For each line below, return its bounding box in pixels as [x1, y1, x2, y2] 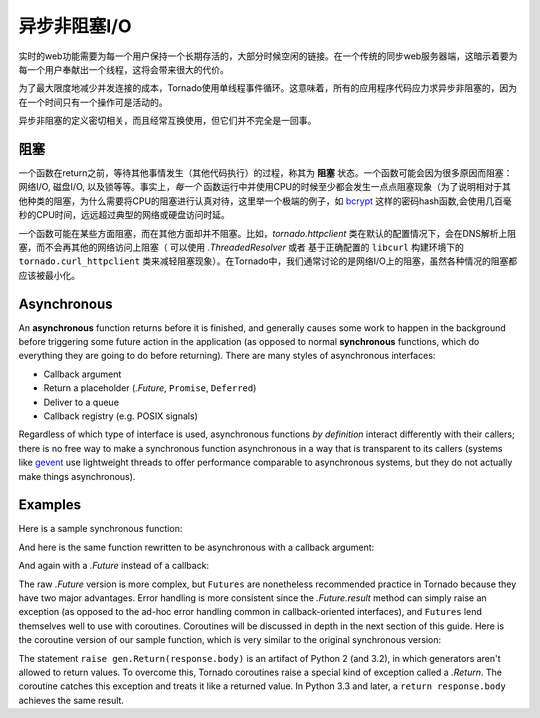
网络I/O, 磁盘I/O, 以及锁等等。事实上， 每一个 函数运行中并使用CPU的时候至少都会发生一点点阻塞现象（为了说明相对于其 [18, 181, 512, 193]
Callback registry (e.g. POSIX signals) [43, 410, 199, 422]
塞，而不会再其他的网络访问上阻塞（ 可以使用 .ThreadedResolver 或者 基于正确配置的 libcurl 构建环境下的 [18, 241, 464, 253]
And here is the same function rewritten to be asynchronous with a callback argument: [18, 541, 375, 553]
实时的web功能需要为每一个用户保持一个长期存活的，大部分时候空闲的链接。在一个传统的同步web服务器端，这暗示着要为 [18, 50, 518, 62]
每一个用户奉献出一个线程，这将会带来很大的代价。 [18, 63, 229, 75]
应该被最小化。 [18, 269, 80, 281]
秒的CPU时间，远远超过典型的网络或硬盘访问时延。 [18, 209, 230, 221]
